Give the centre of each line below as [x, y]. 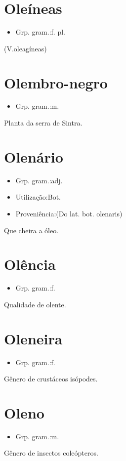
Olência [30, 264]
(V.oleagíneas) [25, 48]
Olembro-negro [56, 82]
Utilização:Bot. [38, 197]
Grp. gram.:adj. [39, 180]
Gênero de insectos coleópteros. [51, 453]
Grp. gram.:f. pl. [40, 32]
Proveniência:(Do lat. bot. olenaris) [69, 213]
